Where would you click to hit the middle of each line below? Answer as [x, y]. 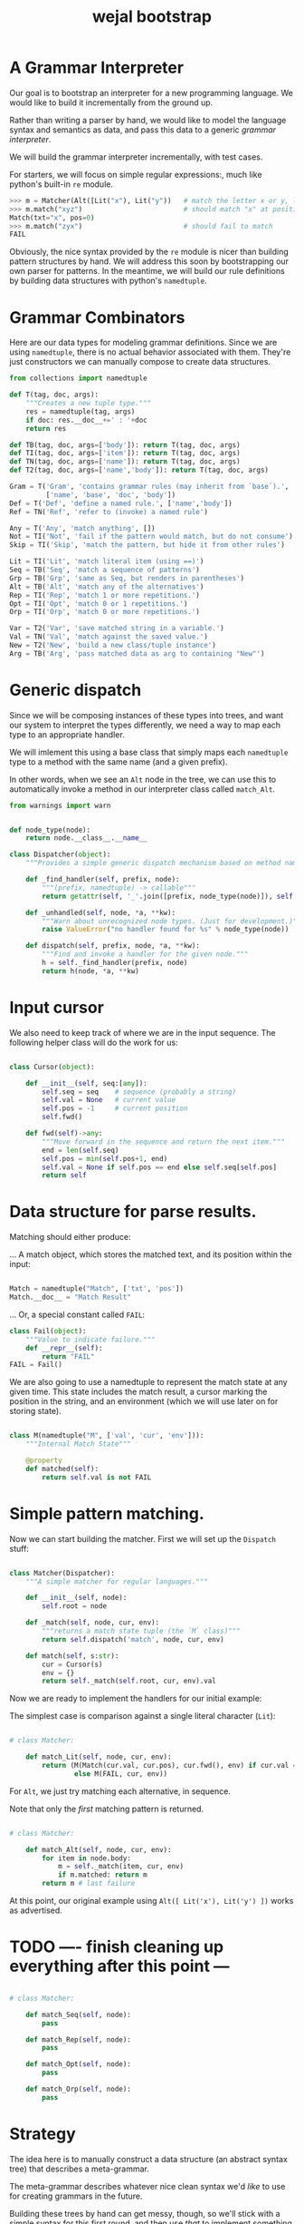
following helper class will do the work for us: [94, 1042]
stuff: [19, 1548]
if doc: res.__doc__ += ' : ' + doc [86, 420]
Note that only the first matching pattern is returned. [107, 1809]
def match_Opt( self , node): [78, 2064]
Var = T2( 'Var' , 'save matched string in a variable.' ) [117, 629]
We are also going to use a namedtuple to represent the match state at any [148, 1382]
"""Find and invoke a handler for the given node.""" [145, 954]
